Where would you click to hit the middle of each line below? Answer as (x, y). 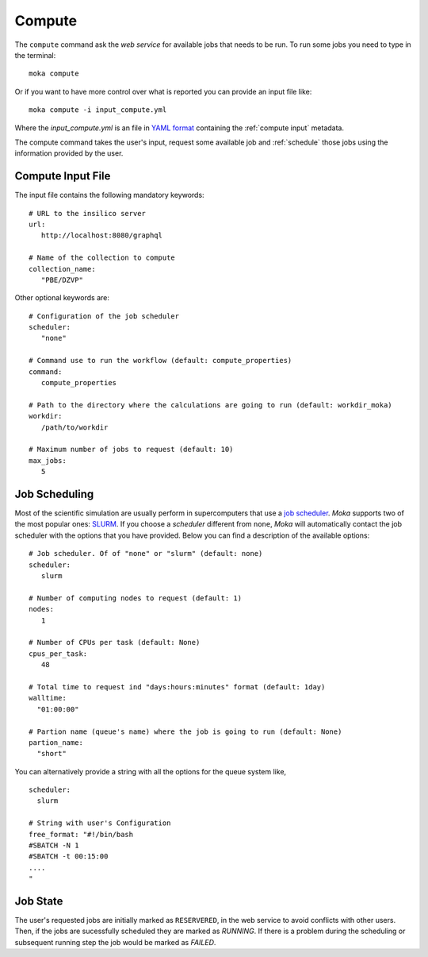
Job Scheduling (54, 494)
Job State (39, 901)
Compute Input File (63, 176)
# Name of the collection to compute (102, 258)
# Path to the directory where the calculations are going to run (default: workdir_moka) (210, 405)
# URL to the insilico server (88, 213)
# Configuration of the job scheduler (104, 316)
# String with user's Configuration (100, 823)
